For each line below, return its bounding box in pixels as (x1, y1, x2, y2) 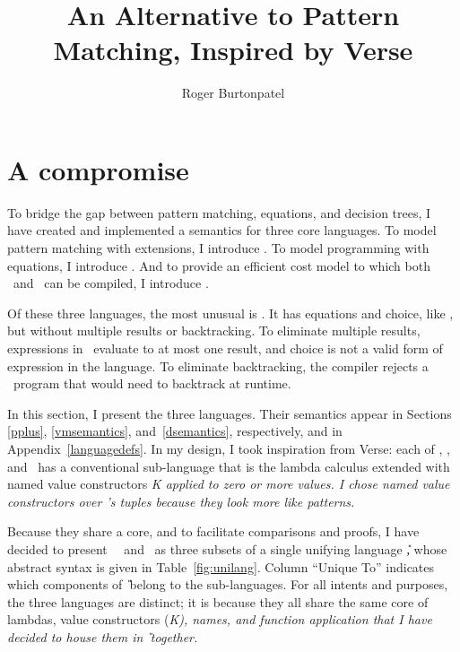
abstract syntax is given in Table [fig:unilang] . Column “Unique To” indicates (7, 557, 435, 576)
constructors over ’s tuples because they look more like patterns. (7, 491, 355, 510)
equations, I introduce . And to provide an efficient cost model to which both (7, 256, 430, 274)
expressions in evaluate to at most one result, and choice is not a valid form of (7, 339, 443, 357)
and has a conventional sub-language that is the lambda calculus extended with (7, 456, 450, 475)
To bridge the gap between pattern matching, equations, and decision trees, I (7, 203, 431, 222)
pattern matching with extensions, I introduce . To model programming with (7, 239, 430, 257)
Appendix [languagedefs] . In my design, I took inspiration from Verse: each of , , (7, 439, 450, 457)
